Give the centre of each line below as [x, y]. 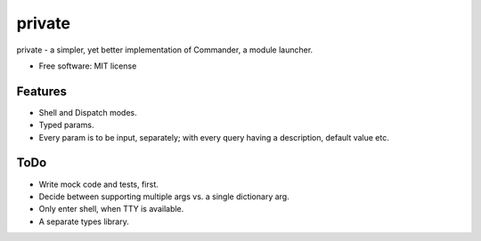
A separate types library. [84, 221]
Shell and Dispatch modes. [88, 112]
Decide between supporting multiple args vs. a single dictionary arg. [164, 197]
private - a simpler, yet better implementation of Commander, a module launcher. [165, 50]
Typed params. [66, 125]
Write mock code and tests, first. [99, 184]
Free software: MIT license [88, 66]
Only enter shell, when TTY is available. [111, 209]
